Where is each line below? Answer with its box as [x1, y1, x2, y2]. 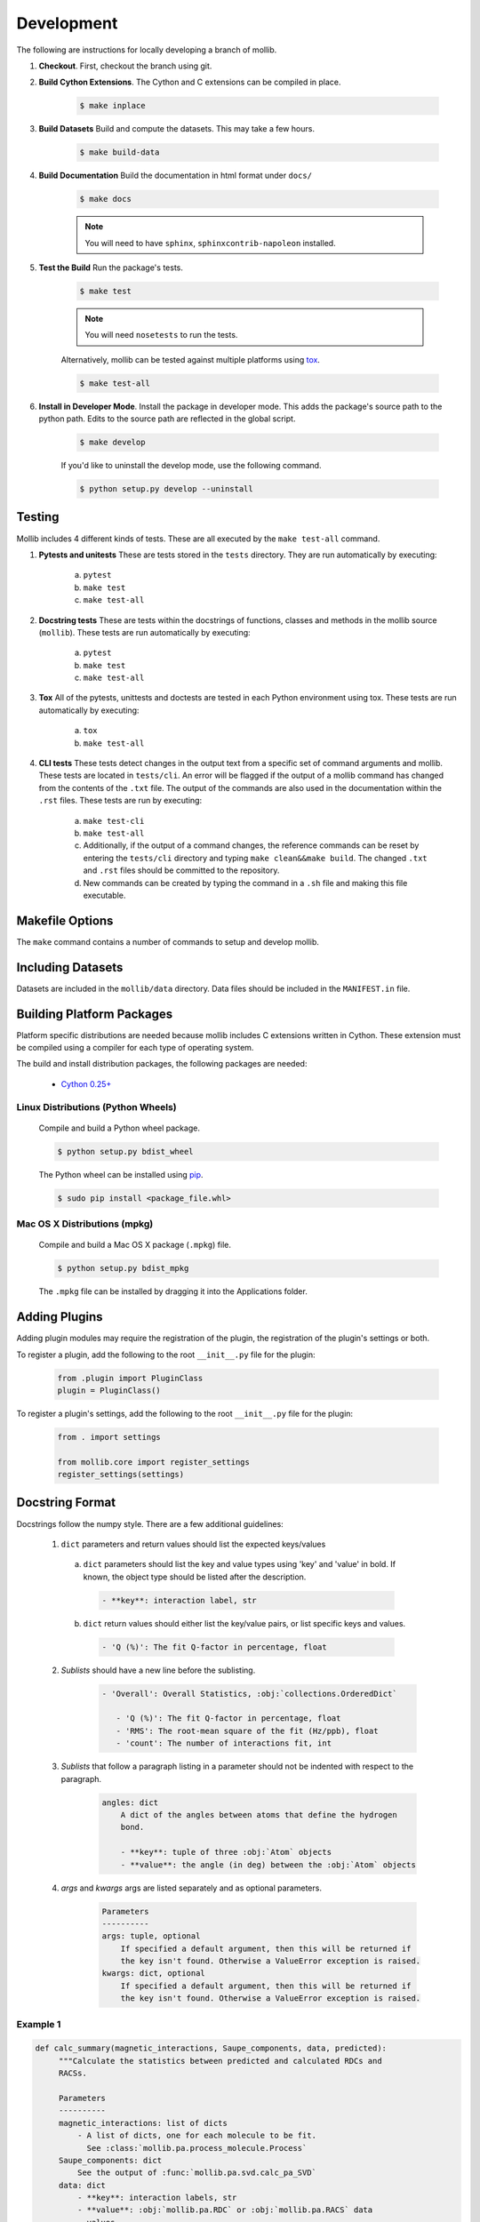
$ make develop [79, 437, 146, 448]
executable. [83, 890, 126, 900]
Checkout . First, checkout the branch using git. [38, 60, 212, 71]
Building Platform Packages [16, 1006, 173, 1021]
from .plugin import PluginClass [57, 1373, 204, 1383]
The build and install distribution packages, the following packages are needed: [16, 1059, 308, 1069]
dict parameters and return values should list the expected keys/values [60, 1539, 326, 1549]
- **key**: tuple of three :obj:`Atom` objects [120, 1847, 332, 1858]
